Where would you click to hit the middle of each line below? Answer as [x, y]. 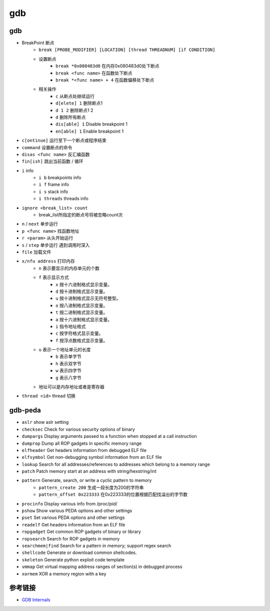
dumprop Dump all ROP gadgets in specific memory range [82, 443]
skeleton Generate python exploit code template [73, 559]
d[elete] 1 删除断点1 [79, 103]
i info [28, 171]
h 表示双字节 [69, 363]
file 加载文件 [36, 252]
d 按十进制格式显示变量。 [82, 291]
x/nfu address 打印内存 [48, 261]
